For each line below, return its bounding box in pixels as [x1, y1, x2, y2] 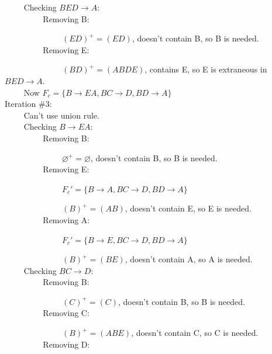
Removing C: [43, 307, 89, 319]
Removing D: [43, 338, 90, 350]
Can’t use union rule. [23, 109, 99, 121]
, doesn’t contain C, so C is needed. [131, 327, 259, 339]
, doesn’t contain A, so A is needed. [125, 253, 253, 265]
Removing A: [43, 213, 90, 225]
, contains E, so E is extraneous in [144, 63, 267, 75]
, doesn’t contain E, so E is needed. [125, 202, 252, 214]
